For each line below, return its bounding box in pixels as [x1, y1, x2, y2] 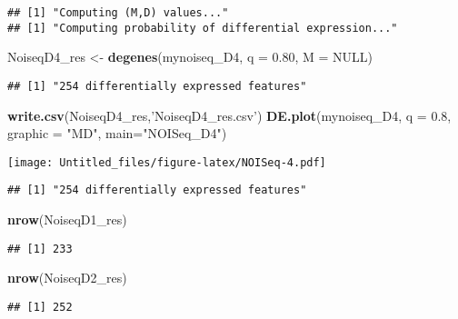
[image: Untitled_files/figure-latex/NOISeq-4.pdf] [7, 155, 326, 169]
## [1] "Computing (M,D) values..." [7, 6, 229, 19]
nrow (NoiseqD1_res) [7, 210, 127, 229]
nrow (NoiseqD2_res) [7, 268, 127, 287]
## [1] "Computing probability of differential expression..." [7, 21, 398, 35]
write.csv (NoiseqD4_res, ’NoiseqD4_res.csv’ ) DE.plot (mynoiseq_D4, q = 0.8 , [7, 105, 452, 125]
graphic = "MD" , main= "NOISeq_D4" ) [7, 124, 227, 143]
